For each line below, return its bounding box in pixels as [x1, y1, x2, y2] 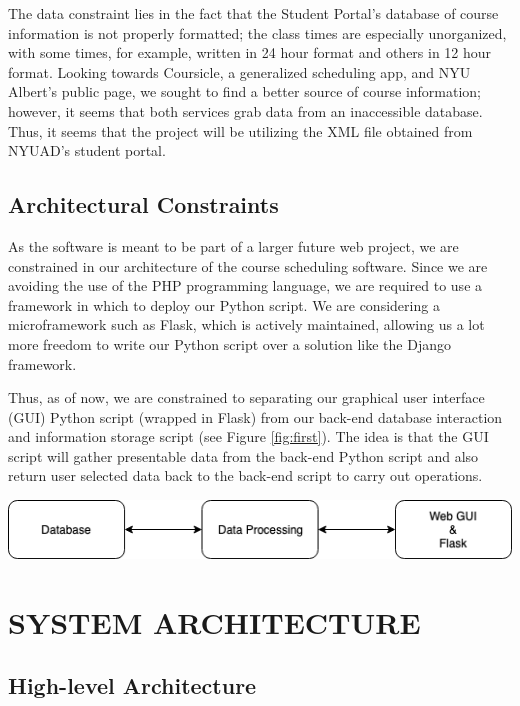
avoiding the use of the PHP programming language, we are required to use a [8, 275, 483, 296]
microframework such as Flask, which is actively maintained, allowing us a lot [8, 314, 485, 335]
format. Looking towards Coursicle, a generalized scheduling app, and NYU [8, 61, 471, 82]
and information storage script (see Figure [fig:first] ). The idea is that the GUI [8, 426, 489, 447]
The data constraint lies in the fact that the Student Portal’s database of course [8, 3, 499, 23]
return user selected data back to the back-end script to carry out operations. [8, 465, 483, 486]
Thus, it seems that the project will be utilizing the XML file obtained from [8, 120, 473, 141]
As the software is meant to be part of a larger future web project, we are [8, 235, 459, 256]
